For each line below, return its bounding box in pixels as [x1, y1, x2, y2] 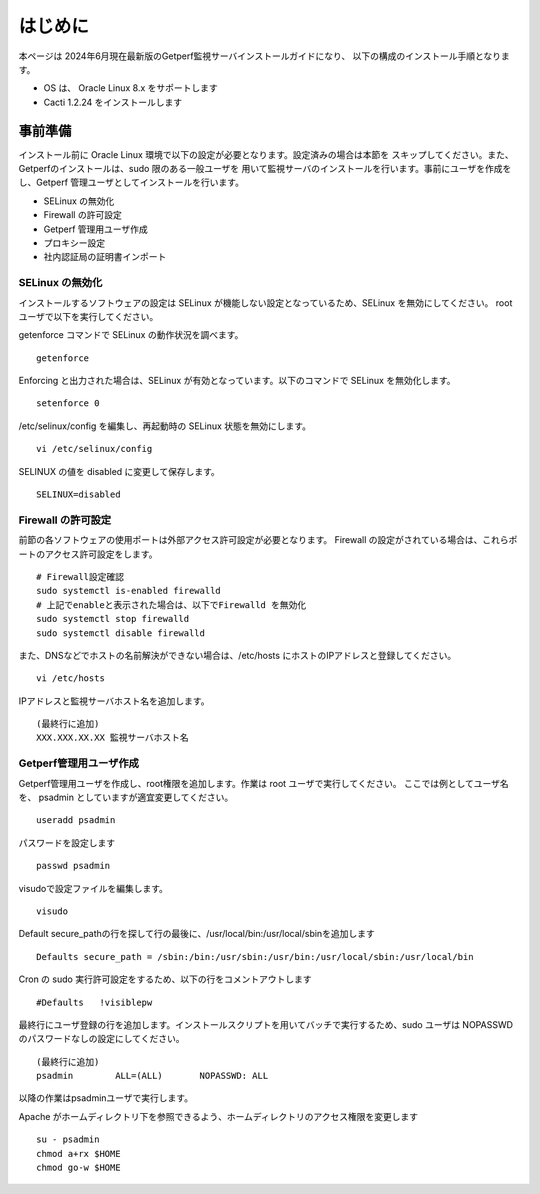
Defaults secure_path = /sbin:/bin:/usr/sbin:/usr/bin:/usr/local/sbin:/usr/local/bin [36, 951, 474, 962]
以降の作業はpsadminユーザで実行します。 [18, 1092, 194, 1104]
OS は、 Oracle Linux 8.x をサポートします [43, 82, 219, 94]
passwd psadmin [36, 860, 111, 872]
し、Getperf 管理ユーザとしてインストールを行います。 [18, 176, 245, 189]
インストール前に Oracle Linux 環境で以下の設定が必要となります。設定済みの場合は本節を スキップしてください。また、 [18, 148, 514, 160]
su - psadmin [36, 1134, 100, 1145]
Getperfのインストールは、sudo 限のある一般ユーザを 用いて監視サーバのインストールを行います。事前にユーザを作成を [18, 163, 512, 175]
